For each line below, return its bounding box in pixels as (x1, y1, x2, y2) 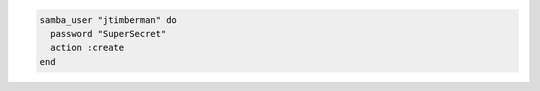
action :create (50, 42, 125, 54)
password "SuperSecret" (50, 28, 167, 39)
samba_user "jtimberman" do (39, 14, 177, 25)
